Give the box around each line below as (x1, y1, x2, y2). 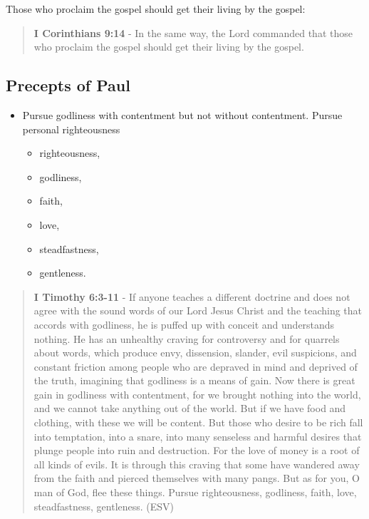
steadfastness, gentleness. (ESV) (33, 498, 175, 513)
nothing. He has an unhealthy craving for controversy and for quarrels (33, 331, 340, 346)
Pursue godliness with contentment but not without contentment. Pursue (22, 107, 343, 122)
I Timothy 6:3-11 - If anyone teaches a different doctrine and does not (33, 289, 350, 304)
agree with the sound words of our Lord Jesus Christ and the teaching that (33, 303, 363, 318)
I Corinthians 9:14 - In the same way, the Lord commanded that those (33, 25, 353, 40)
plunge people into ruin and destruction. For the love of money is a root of (33, 443, 360, 458)
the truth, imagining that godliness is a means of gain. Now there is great (33, 373, 355, 388)
